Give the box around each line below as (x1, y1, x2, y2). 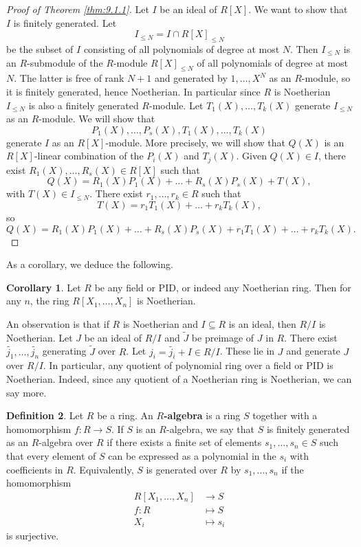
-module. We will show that (39, 111, 155, 126)
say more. (6, 385, 47, 399)
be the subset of (6, 41, 74, 56)
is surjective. (6, 528, 59, 543)
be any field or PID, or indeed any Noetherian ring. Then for (94, 280, 351, 294)
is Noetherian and (122, 316, 198, 331)
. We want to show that (248, 2, 348, 16)
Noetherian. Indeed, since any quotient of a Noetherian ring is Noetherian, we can (6, 371, 352, 386)
